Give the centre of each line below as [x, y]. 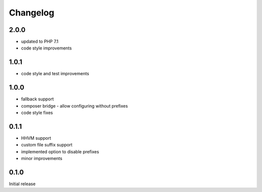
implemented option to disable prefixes [60, 152]
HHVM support [36, 138]
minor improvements [42, 159]
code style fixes [37, 113]
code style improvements [47, 48]
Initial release [22, 184]
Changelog [32, 13]
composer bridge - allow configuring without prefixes [74, 106]
